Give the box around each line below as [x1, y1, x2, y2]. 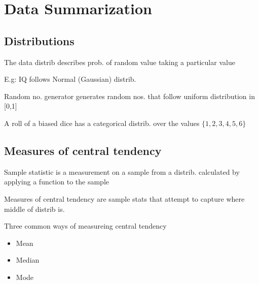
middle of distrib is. [4, 203, 65, 214]
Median [16, 255, 40, 265]
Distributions [4, 33, 75, 48]
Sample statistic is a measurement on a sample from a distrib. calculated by [4, 166, 240, 177]
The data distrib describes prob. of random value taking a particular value [4, 56, 235, 67]
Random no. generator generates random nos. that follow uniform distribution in [4, 90, 255, 101]
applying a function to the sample [4, 176, 109, 187]
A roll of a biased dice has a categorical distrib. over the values [4, 117, 200, 128]
